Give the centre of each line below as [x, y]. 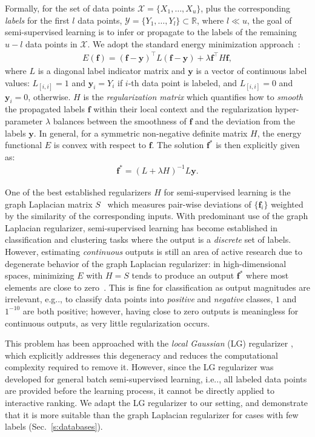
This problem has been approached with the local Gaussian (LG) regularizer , [149, 343]
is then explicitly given [258, 145]
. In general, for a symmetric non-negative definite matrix [141, 133]
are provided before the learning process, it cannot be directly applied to [140, 391]
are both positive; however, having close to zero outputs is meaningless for [161, 310]
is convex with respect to [100, 145]
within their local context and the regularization [183, 109]
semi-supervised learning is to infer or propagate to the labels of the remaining [151, 32]
